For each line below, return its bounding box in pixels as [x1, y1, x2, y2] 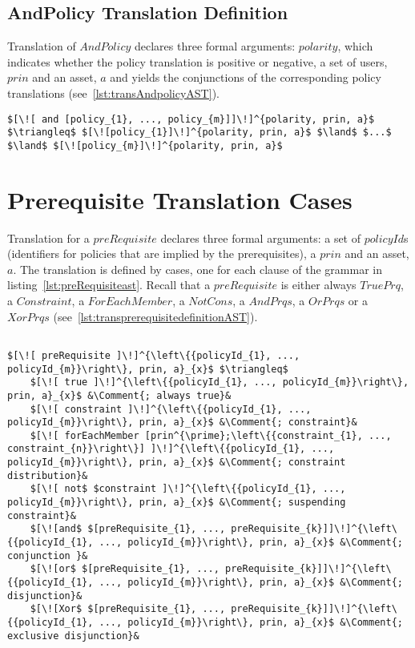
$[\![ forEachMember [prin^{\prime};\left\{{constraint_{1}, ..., [30, 429, 392, 441]
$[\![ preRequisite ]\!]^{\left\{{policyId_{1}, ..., [7, 349, 300, 361]
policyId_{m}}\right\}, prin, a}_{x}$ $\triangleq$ [7, 363, 288, 375]
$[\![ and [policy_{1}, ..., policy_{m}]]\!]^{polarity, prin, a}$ [7, 113, 375, 125]
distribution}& [7, 469, 88, 481]
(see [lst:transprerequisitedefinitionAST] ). [53, 308, 258, 324]
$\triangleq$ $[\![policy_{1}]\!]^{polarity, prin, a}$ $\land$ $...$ [7, 127, 392, 139]
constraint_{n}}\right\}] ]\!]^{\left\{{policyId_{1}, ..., [7, 443, 335, 455]
